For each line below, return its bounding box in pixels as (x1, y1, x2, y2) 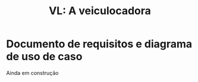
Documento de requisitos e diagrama (6, 37, 193, 51)
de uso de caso (6, 50, 83, 63)
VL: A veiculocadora (48, 4, 152, 18)
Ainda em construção (6, 69, 59, 76)
